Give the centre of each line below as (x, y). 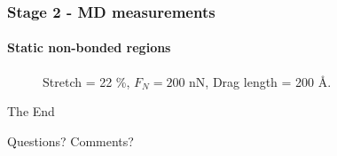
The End (31, 111)
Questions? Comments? (71, 140)
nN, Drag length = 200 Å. (260, 81)
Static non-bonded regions (89, 47)
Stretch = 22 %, (86, 81)
